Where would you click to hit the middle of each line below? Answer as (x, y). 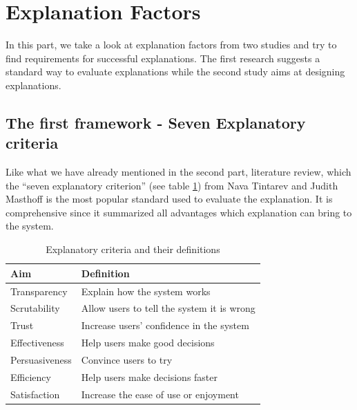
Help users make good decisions (148, 343)
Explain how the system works (146, 291)
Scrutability (35, 308)
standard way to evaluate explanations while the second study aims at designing (175, 72)
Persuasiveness (41, 359)
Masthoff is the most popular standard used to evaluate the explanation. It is (169, 199)
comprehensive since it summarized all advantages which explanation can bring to (179, 212)
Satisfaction (35, 394)
